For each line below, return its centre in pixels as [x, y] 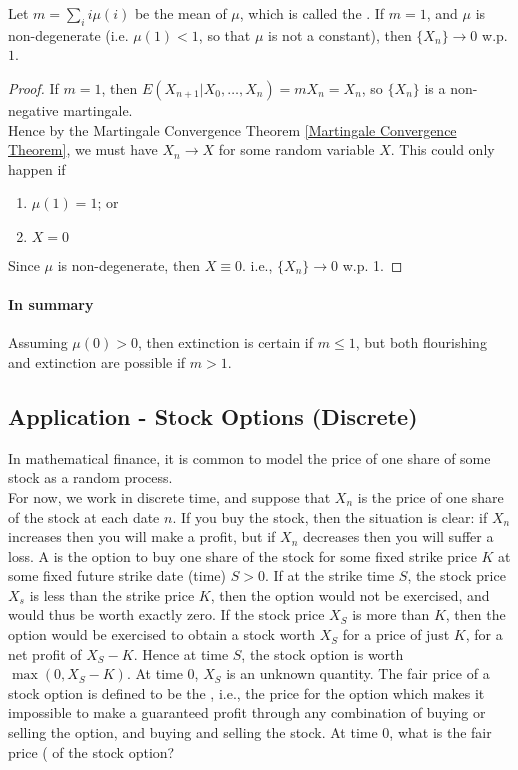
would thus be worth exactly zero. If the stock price [166, 614]
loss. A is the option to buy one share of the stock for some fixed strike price [242, 555]
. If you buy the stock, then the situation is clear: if [330, 516]
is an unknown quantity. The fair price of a [358, 673]
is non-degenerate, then [129, 264]
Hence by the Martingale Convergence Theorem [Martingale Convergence [232, 129]
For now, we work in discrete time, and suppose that [169, 496]
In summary [51, 304]
